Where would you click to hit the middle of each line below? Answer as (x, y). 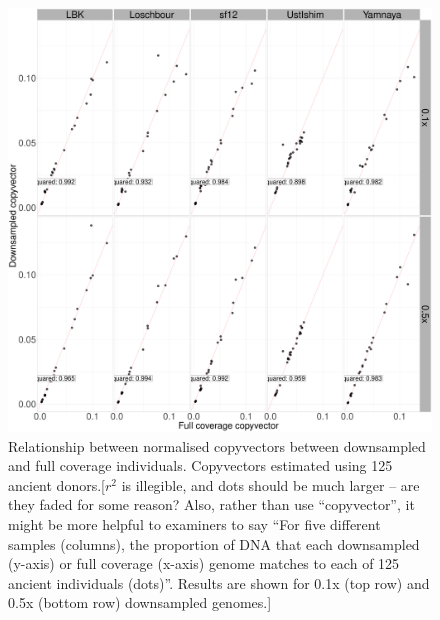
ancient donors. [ (56, 484)
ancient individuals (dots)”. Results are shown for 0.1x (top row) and (219, 582)
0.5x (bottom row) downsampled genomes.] (140, 602)
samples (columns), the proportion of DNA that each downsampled (214, 543)
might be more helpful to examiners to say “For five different (194, 523)
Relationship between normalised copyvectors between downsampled (217, 445)
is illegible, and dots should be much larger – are (270, 484)
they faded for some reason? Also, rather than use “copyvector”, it (211, 504)
